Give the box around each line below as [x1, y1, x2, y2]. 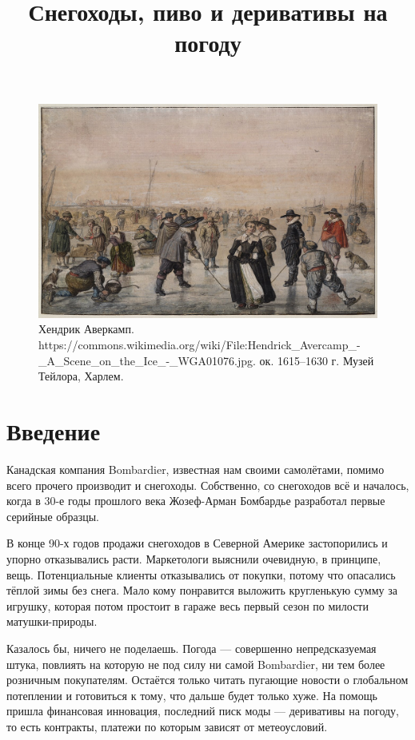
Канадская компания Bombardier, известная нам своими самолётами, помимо [6, 460, 385, 477]
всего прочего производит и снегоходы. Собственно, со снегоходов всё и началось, [6, 476, 409, 493]
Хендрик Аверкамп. [38, 320, 134, 337]
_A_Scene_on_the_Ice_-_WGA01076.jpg [38, 352, 253, 368]
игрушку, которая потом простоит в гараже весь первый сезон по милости [6, 597, 369, 614]
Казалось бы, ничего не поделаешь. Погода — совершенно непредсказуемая [6, 639, 377, 656]
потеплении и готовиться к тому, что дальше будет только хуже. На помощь [6, 686, 377, 703]
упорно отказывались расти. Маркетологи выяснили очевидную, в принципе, [6, 550, 381, 567]
